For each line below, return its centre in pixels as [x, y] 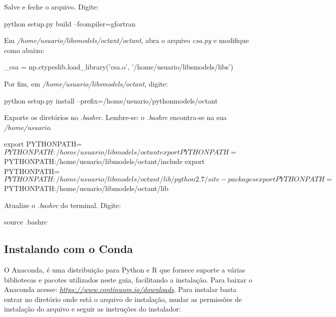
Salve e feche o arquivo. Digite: [51, 6]
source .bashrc [26, 222]
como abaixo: [24, 50]
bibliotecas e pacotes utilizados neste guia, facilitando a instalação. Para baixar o [128, 279]
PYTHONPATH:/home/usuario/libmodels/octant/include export [104, 161]
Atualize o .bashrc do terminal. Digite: [62, 205]
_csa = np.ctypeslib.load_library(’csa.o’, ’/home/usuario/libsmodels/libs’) [119, 67]
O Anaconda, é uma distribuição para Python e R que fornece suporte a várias [125, 270]
